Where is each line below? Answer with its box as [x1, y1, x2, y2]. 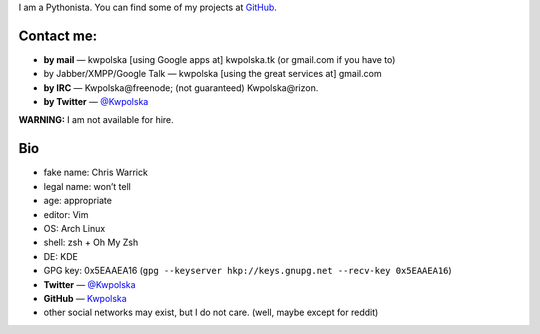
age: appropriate [43, 195, 112, 207]
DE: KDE [43, 250, 79, 262]
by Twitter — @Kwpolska [43, 96, 149, 108]
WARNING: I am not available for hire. [18, 114, 174, 126]
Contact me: [18, 27, 98, 44]
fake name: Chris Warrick [43, 166, 149, 179]
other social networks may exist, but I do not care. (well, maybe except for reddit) [43, 306, 379, 319]
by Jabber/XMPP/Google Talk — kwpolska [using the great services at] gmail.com [43, 68, 382, 80]
